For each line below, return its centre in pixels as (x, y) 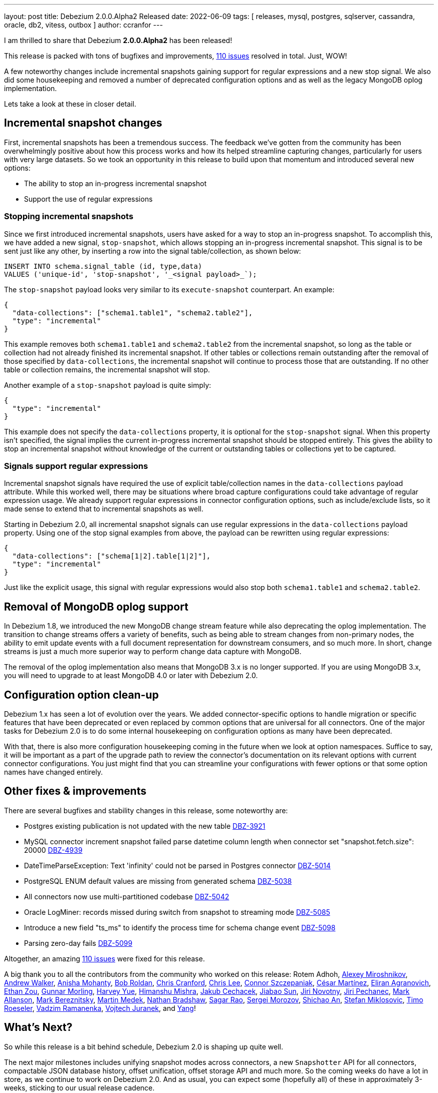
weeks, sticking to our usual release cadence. (79, 1087)
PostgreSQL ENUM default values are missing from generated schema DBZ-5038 (158, 881)
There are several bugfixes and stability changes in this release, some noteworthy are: (146, 810)
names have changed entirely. (53, 772)
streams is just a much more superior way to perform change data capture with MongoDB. (153, 652)
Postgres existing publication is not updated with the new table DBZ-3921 (145, 826)
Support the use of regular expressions (88, 199)
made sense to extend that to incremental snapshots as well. (104, 509)
